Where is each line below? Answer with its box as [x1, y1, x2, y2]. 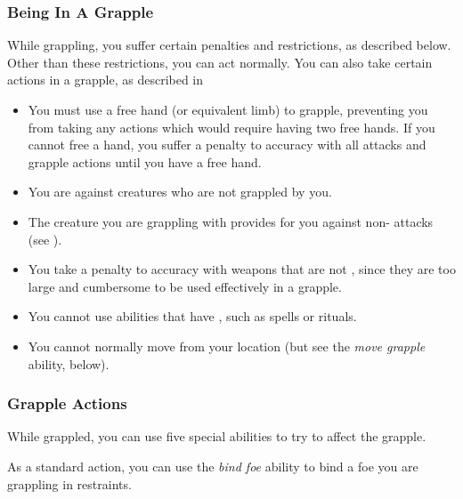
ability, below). [28, 354, 110, 373]
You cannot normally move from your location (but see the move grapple [28, 336, 426, 355]
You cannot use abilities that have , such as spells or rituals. [28, 307, 357, 326]
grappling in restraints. [7, 474, 132, 493]
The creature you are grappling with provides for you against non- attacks [28, 212, 434, 230]
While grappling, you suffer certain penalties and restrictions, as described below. [7, 36, 451, 54]
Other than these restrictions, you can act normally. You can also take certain [7, 52, 433, 71]
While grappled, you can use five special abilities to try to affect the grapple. [7, 427, 426, 446]
